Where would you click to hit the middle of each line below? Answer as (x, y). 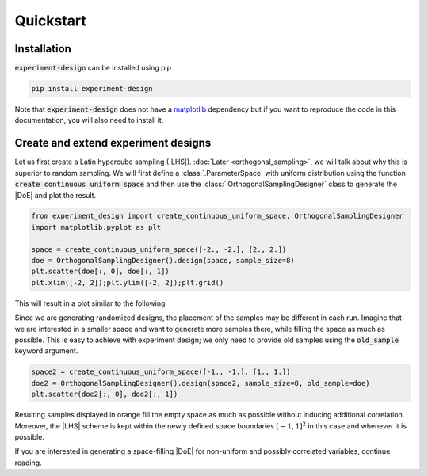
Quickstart (51, 21)
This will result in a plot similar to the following (90, 303)
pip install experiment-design (92, 89)
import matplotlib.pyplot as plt (96, 227)
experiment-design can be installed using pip (93, 68)
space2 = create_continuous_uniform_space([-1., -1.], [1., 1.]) (161, 372)
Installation (43, 49)
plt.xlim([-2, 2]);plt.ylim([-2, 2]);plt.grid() (128, 282)
